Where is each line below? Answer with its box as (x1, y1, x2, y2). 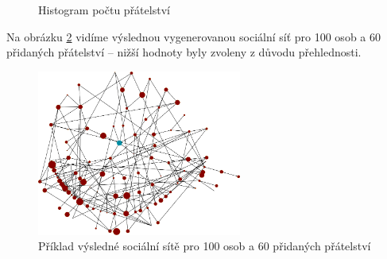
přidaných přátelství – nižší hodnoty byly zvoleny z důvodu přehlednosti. (6, 44, 362, 60)
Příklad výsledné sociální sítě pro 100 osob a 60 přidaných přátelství (38, 238, 371, 254)
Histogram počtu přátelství (38, 2, 170, 17)
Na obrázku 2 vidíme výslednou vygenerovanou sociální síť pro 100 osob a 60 (6, 28, 381, 44)
